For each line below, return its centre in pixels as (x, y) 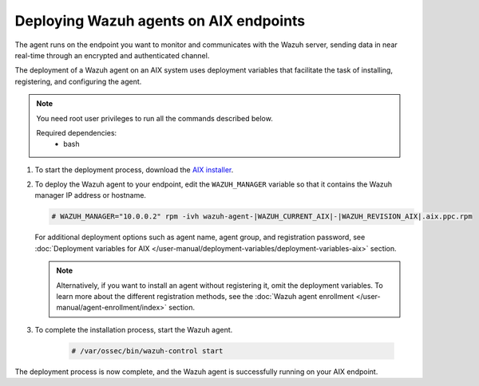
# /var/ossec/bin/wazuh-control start (147, 351)
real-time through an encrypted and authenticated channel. (112, 55)
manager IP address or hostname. (91, 195)
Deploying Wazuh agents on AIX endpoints (160, 21)
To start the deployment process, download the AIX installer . (134, 169)
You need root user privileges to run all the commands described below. (154, 118)
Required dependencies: (77, 132)
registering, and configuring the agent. (78, 81)
